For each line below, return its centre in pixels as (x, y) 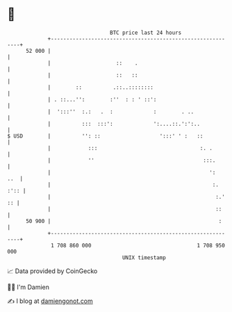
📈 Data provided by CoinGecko (52, 271)
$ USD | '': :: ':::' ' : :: (105, 136)
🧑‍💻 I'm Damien (28, 287)
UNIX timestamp (144, 257)
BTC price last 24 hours (146, 33)
